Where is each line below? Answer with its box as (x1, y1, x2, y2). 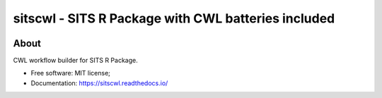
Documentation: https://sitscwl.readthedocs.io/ (30, 78, 168, 87)
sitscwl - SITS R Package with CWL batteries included (13, 11, 335, 26)
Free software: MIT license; (30, 69, 111, 78)
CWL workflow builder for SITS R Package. (13, 56, 138, 65)
